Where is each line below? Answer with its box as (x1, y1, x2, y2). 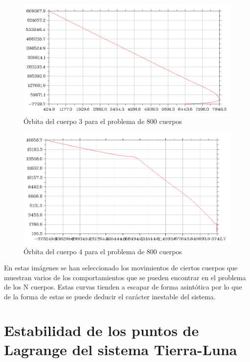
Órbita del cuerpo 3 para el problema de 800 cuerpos (23, 116, 182, 126)
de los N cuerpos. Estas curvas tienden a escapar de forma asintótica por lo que (4, 282, 242, 292)
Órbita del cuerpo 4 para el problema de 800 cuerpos (23, 246, 182, 256)
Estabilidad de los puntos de (4, 320, 199, 340)
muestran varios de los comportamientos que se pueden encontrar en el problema (4, 272, 246, 282)
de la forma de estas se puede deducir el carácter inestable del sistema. (4, 291, 216, 301)
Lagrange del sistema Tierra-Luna (4, 339, 237, 359)
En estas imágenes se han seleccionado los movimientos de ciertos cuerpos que (4, 263, 238, 273)
